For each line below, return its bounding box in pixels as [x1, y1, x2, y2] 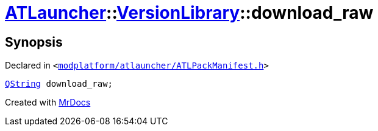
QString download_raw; [5, 79, 113, 89]
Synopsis [5, 34, 63, 50]
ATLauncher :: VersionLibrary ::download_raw [5, 2, 374, 23]
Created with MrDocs [5, 97, 91, 108]
